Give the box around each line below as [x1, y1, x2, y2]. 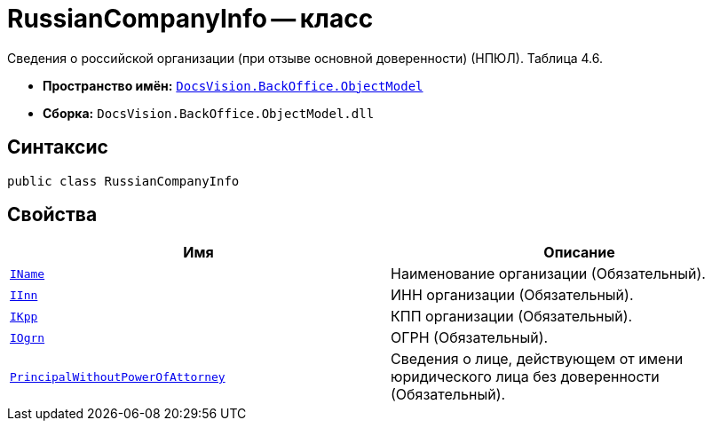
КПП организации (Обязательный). [391, 307, 633, 326]
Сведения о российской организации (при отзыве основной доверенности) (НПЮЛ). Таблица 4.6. [7, 50, 604, 66]
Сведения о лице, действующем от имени [391, 350, 684, 369]
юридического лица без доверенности [391, 368, 660, 386]
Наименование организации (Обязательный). [391, 265, 706, 283]
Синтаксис [7, 136, 108, 159]
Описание [543, 243, 615, 262]
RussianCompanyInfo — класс [7, 4, 374, 34]
